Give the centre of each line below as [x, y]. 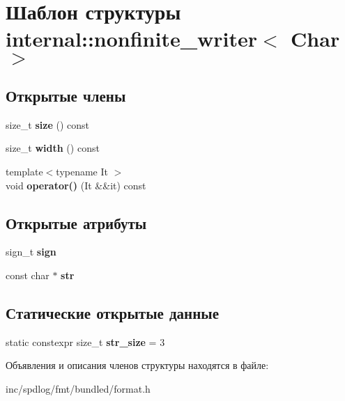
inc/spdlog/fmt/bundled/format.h [78, 388]
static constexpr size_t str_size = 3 [85, 341]
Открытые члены [66, 95]
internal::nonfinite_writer [132, 39]
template [24, 171]
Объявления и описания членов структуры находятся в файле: [137, 365]
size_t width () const [53, 148]
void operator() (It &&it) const [76, 185]
